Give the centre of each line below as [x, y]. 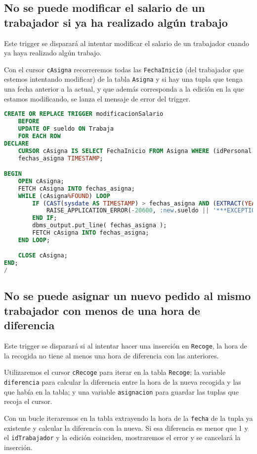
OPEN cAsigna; [41, 181]
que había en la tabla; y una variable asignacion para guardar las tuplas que [121, 391]
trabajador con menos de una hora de [102, 310]
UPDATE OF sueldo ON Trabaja [66, 129]
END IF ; [45, 218]
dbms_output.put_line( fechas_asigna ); [100, 226]
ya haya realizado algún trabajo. [53, 53]
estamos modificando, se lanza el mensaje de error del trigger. [97, 98]
